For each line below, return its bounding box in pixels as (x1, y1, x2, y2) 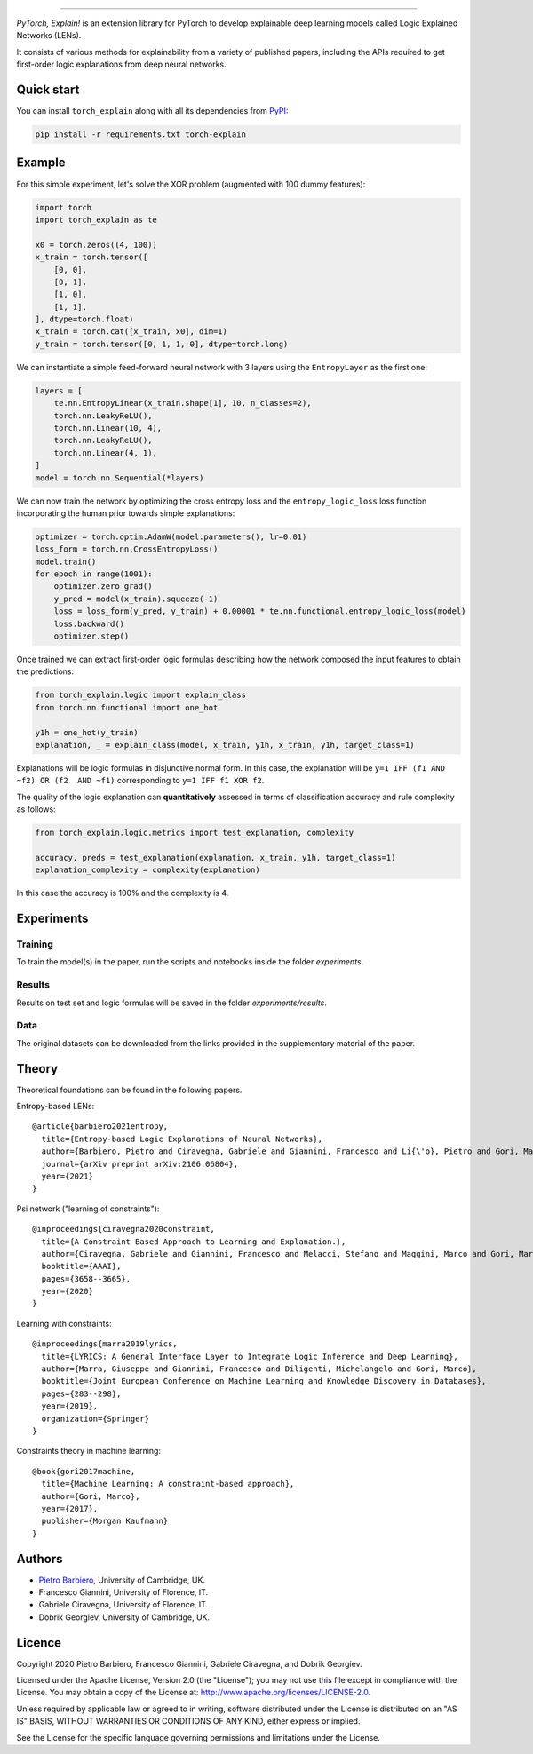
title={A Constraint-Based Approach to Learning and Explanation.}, (41, 1236, 346, 1247)
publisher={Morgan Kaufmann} (41, 1516, 169, 1527)
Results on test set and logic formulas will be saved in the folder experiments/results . (16, 997, 328, 1008)
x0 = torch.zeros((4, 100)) (35, 240, 157, 250)
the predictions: (16, 666, 75, 677)
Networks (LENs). (16, 30, 82, 41)
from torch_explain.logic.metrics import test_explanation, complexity (35, 828, 354, 838)
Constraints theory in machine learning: (16, 1446, 162, 1456)
